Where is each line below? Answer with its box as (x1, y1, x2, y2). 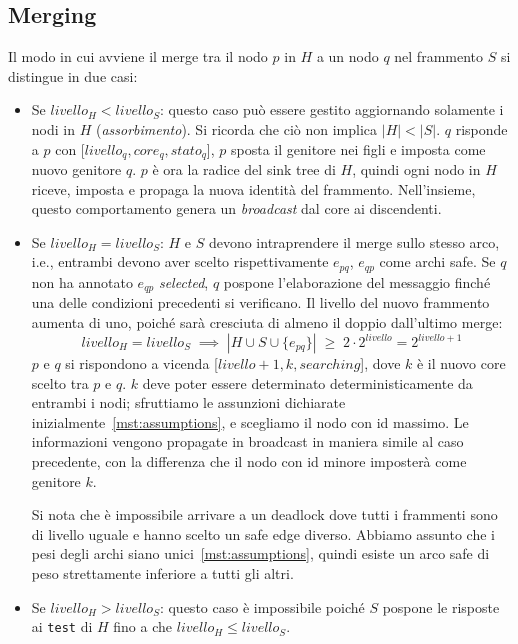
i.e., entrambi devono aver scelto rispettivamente (31, 251, 329, 272)
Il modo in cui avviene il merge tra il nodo (8, 46, 268, 67)
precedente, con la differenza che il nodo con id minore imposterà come (31, 450, 467, 471)
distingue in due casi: (8, 65, 138, 86)
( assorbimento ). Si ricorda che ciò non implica (95, 118, 378, 139)
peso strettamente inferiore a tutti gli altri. (31, 562, 294, 583)
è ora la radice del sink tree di (152, 159, 336, 180)
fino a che (113, 616, 173, 637)
